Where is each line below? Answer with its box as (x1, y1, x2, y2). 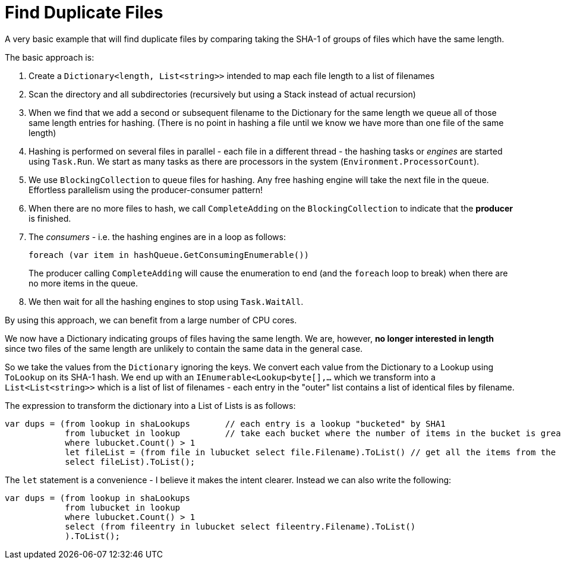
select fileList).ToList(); (65, 456, 196, 467)
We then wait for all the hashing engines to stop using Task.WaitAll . (29, 296, 304, 307)
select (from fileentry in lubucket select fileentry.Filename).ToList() (65, 521, 416, 531)
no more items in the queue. (29, 278, 138, 288)
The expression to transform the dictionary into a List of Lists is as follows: (5, 400, 296, 411)
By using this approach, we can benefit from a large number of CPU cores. (5, 314, 297, 325)
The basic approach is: (5, 52, 94, 62)
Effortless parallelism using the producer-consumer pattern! (29, 184, 263, 195)
